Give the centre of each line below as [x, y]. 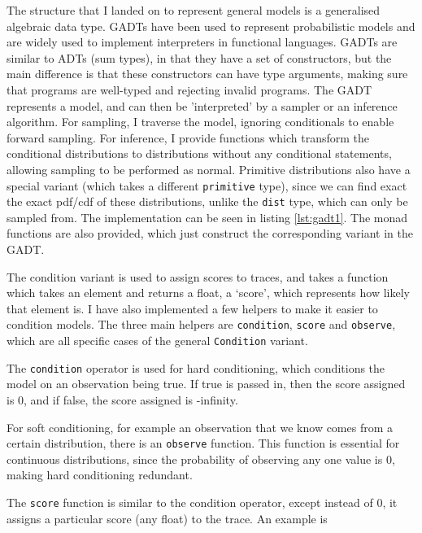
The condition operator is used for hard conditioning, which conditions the [196, 367]
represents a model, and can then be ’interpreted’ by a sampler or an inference [202, 105]
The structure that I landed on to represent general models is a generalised [194, 10]
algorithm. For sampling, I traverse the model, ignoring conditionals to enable [200, 122]
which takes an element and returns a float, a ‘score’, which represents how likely [208, 293]
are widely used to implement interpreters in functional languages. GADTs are [202, 42]
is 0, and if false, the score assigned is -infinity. [122, 399]
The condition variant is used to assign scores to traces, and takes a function [198, 276]
